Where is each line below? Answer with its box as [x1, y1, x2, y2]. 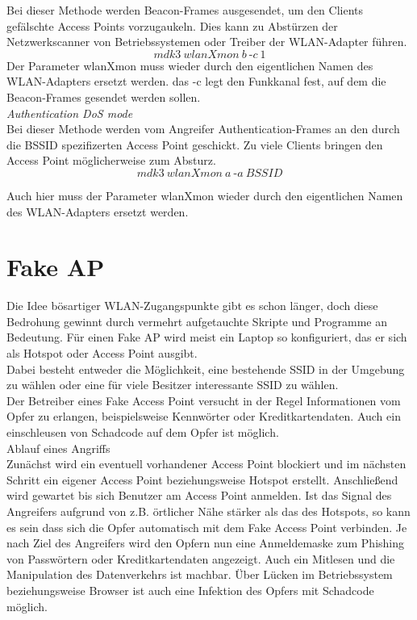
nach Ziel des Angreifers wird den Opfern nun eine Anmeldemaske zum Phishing [6, 534, 404, 551]
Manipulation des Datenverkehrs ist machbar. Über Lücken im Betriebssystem [6, 566, 393, 583]
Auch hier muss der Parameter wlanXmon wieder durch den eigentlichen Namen [6, 186, 403, 203]
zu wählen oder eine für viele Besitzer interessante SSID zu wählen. [6, 376, 339, 393]
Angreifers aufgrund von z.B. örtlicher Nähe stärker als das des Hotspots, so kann [6, 502, 411, 519]
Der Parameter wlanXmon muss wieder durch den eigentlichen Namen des [6, 57, 373, 73]
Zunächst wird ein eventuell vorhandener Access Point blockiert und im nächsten [6, 455, 407, 472]
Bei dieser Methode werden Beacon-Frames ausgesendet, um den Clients [6, 2, 364, 18]
